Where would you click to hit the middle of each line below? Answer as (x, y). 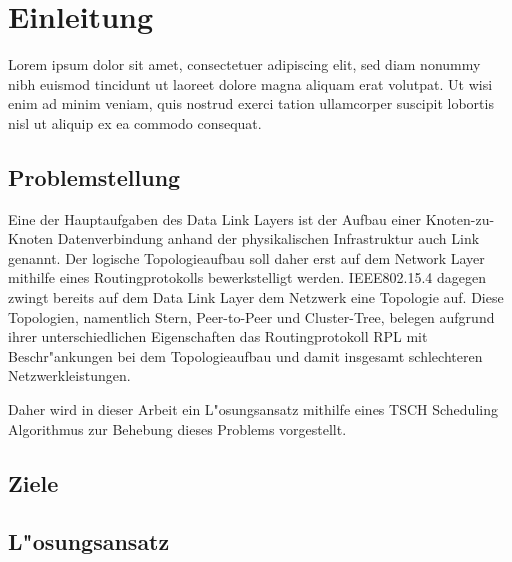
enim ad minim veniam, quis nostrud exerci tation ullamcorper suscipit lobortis (251, 103)
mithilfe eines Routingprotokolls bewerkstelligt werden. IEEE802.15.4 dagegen (247, 277)
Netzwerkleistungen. (69, 375)
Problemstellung (94, 176)
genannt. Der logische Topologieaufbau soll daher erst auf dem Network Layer (246, 257)
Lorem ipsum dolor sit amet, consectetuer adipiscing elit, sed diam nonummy (244, 64)
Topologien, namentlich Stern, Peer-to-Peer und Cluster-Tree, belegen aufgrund (251, 316)
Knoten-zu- (460, 218)
